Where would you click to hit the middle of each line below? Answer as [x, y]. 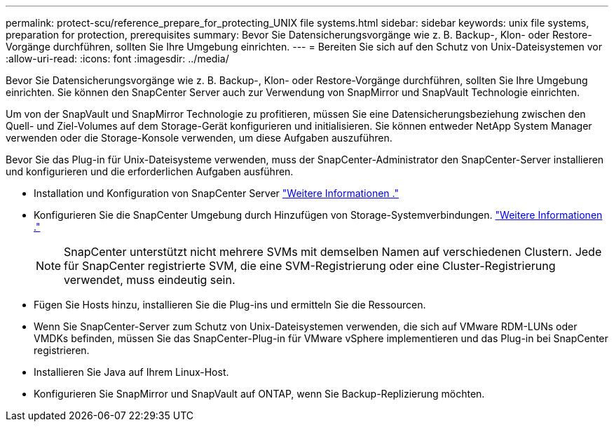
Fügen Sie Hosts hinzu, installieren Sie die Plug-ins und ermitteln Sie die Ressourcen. [230, 305]
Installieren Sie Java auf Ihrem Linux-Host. [131, 372]
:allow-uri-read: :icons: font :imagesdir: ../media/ [117, 59]
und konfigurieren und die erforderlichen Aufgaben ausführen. [150, 171]
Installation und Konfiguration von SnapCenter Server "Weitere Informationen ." [216, 193]
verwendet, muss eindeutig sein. [150, 280]
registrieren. [62, 350]
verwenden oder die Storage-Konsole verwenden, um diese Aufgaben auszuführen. [199, 138]
